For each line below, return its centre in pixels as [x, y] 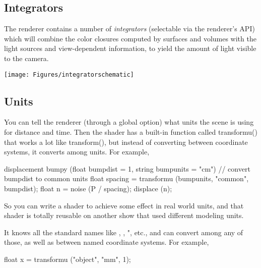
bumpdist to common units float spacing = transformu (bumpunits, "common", [126, 178]
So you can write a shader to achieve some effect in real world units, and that [124, 205]
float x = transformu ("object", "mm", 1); [68, 259]
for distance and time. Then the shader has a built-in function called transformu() [131, 132]
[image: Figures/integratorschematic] [69, 74]
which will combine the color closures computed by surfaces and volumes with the [130, 38]
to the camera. [26, 58]
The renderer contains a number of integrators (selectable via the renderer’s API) [129, 29]
